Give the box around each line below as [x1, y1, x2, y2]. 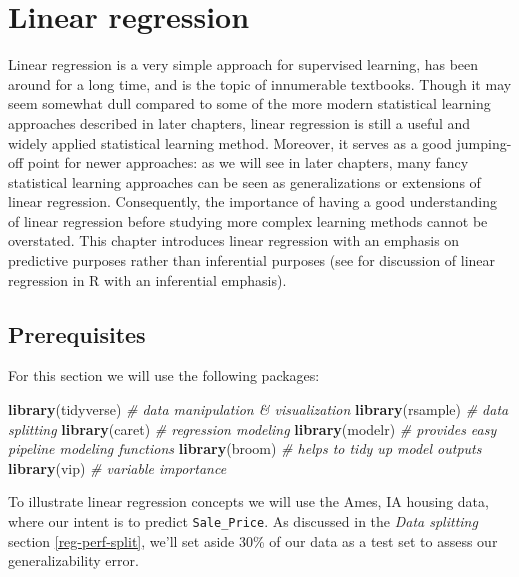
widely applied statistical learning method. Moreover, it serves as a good [8, 132, 452, 153]
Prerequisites [8, 318, 146, 349]
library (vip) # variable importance [8, 457, 227, 478]
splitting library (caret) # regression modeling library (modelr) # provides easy [8, 418, 497, 439]
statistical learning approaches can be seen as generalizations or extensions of [8, 171, 481, 192]
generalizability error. [8, 550, 139, 571]
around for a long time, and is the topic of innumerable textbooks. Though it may [8, 73, 512, 94]
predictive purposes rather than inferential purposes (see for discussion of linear [8, 250, 496, 271]
